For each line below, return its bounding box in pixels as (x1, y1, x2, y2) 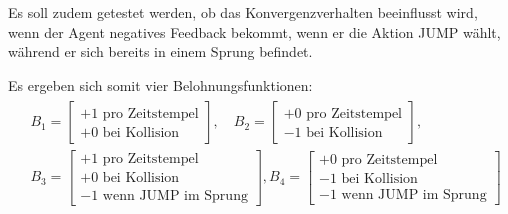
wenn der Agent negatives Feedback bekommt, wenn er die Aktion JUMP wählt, (8, 21, 501, 42)
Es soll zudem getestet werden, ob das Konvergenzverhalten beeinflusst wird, (8, 2, 478, 22)
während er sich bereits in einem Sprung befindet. (8, 41, 313, 62)
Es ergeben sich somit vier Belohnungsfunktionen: (8, 74, 313, 95)
